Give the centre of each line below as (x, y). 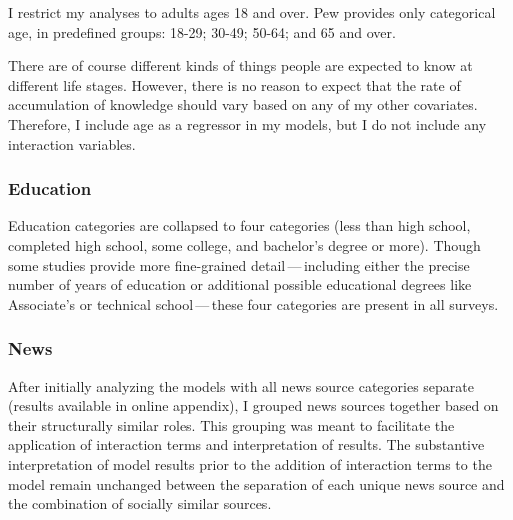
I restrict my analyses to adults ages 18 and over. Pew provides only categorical (252, 12)
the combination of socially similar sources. (140, 503)
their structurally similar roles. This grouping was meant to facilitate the (231, 424)
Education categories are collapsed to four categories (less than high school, (239, 225)
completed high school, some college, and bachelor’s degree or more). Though (244, 244)
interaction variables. (72, 143)
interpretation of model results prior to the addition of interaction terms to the (250, 463)
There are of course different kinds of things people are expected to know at (240, 65)
